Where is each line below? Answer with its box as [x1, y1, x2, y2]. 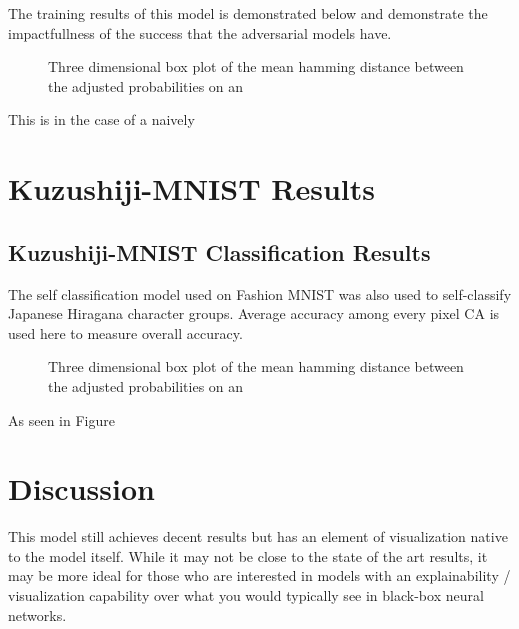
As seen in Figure [8, 409, 115, 430]
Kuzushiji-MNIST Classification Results [8, 236, 431, 267]
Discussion [8, 468, 155, 509]
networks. [8, 604, 67, 625]
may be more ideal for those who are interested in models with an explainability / [8, 565, 511, 586]
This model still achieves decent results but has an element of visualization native [8, 526, 508, 547]
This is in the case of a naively [8, 109, 195, 130]
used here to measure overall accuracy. [8, 322, 243, 343]
